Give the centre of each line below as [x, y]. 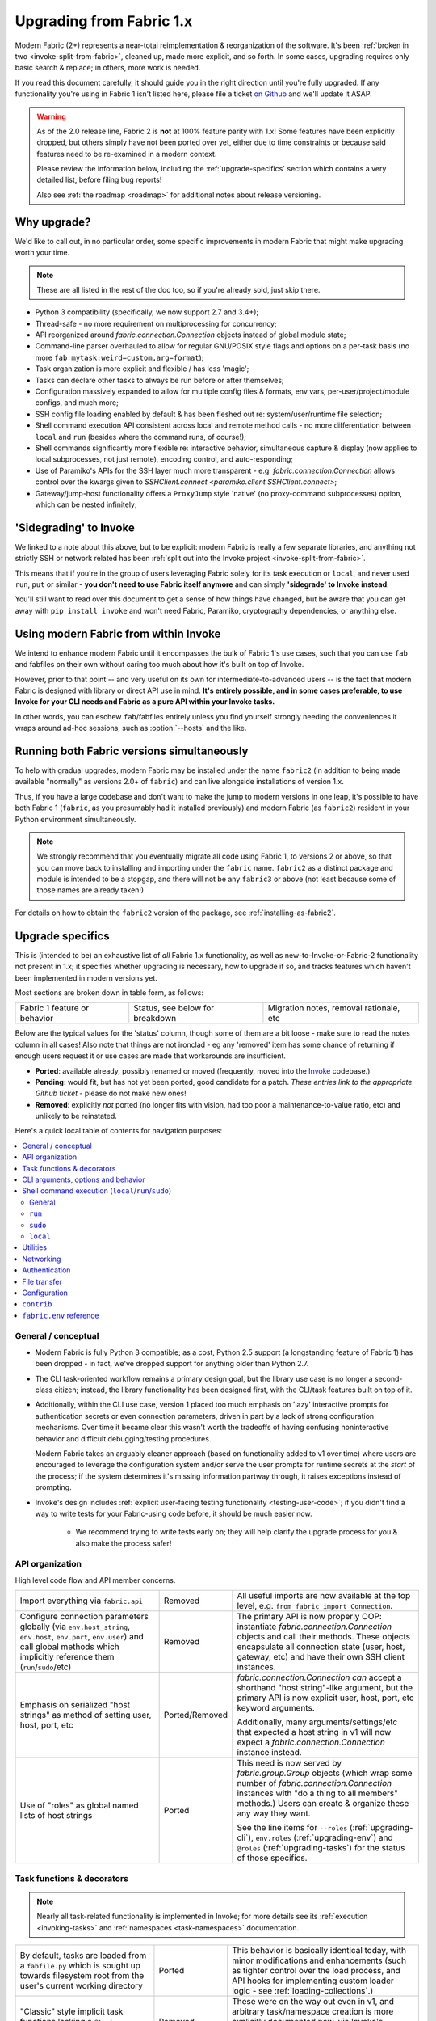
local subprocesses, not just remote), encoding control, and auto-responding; [164, 459]
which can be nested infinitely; [86, 504]
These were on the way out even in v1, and [313, 2001]
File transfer [42, 1281]
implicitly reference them [67, 1657]
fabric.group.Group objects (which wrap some [325, 1773]
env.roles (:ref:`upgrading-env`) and [324, 1837]
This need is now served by [289, 1763]
